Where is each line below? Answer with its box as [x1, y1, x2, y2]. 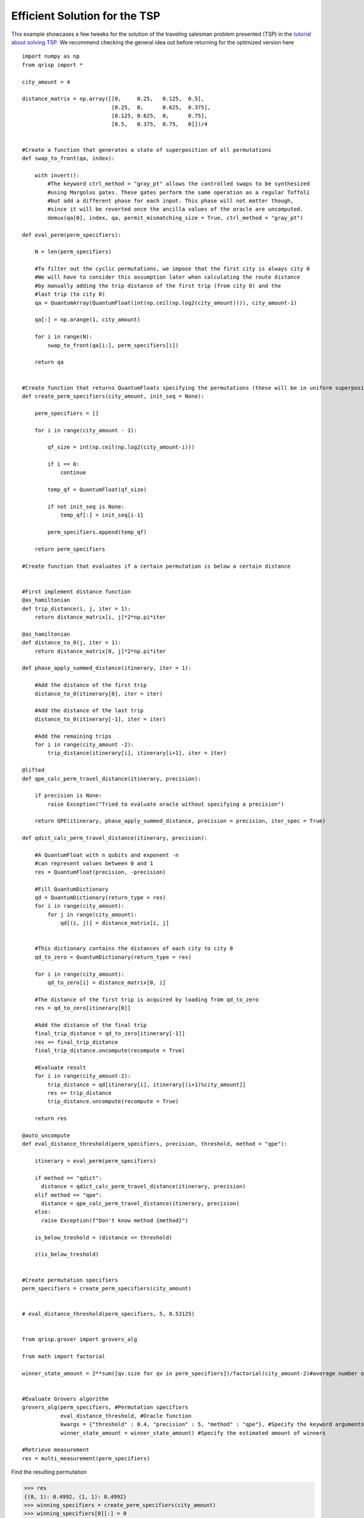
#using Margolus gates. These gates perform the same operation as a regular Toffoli [47, 189, 310, 196]
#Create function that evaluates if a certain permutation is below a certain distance [22, 562, 291, 570]
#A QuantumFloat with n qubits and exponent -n [34, 852, 179, 859]
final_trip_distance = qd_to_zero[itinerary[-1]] [34, 1030, 185, 1037]
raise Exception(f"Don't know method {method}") [41, 1217, 189, 1224]
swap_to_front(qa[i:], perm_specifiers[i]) [47, 342, 179, 349]
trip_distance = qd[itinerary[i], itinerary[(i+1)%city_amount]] [47, 1081, 246, 1088]
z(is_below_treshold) [34, 1251, 99, 1258]
